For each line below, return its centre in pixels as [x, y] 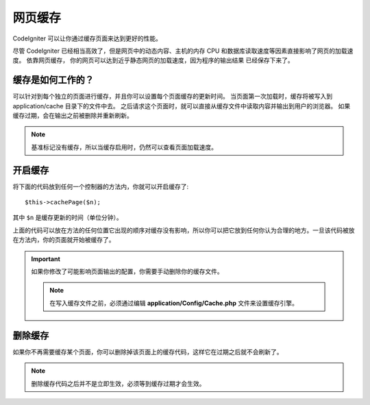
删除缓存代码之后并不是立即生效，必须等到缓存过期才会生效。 [118, 383]
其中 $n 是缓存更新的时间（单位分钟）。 [67, 218]
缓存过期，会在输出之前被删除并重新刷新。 [73, 116]
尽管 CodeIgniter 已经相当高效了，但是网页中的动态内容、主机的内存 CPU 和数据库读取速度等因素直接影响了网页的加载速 [183, 51]
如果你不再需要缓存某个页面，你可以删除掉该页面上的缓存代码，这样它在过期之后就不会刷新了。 [148, 352]
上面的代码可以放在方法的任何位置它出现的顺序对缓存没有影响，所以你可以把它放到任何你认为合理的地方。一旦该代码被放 [184, 230]
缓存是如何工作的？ [53, 80]
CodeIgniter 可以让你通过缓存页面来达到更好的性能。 [87, 38]
